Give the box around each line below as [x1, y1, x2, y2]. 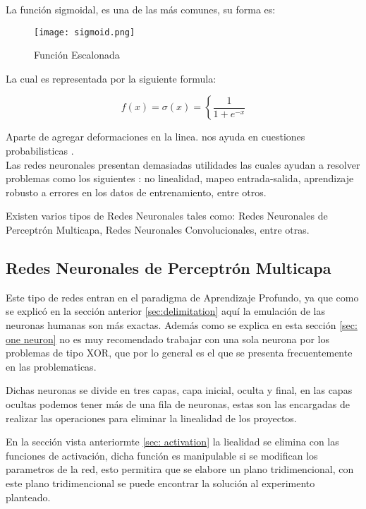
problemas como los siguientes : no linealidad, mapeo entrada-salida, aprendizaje [6, 171, 354, 186]
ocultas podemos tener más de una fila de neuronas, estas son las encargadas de [6, 396, 350, 411]
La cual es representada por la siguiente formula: [6, 71, 216, 85]
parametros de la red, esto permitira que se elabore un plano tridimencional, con [6, 462, 354, 477]
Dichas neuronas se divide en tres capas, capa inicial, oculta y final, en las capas [6, 383, 353, 397]
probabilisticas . [6, 143, 74, 158]
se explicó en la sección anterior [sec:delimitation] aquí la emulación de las [6, 304, 326, 318]
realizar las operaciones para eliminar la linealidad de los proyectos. [6, 410, 297, 425]
